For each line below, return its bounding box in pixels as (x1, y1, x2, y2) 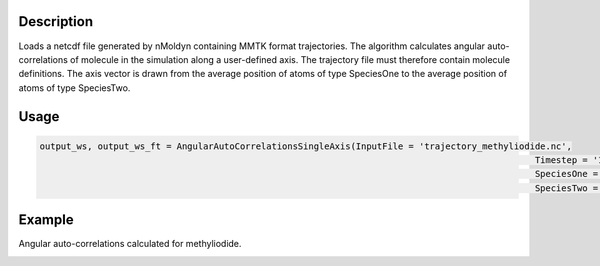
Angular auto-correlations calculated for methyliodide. (18, 238, 242, 250)
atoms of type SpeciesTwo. (18, 81, 131, 94)
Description (18, 13, 94, 30)
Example (18, 211, 74, 229)
